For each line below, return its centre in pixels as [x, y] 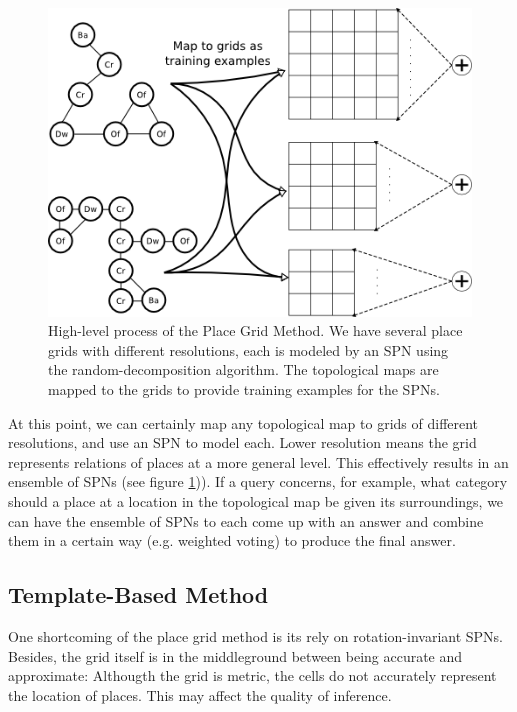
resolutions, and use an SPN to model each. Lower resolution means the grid [242, 442]
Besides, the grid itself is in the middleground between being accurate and [235, 655]
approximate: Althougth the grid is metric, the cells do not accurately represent [252, 675]
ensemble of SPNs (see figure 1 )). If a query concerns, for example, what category [258, 481]
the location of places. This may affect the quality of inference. [200, 694]
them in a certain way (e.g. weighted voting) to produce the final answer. [232, 540]
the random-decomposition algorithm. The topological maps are [243, 369]
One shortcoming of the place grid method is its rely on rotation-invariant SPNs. [255, 635]
